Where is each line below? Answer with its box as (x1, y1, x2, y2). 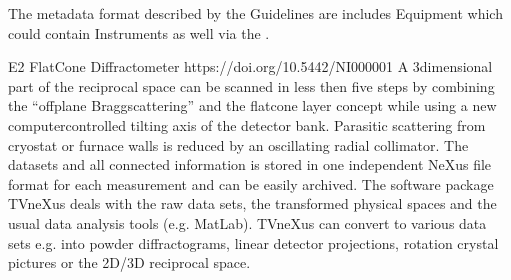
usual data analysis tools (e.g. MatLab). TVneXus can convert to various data (8, 212, 487, 233)
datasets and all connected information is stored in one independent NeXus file (8, 154, 492, 175)
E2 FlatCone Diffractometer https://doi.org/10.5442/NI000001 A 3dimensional (8, 56, 493, 77)
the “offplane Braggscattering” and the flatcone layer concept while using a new (8, 95, 497, 116)
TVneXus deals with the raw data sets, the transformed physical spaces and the (8, 193, 497, 214)
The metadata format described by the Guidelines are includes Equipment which (8, 3, 503, 23)
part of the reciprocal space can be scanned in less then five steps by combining (8, 75, 495, 96)
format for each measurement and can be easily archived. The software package (8, 173, 494, 194)
